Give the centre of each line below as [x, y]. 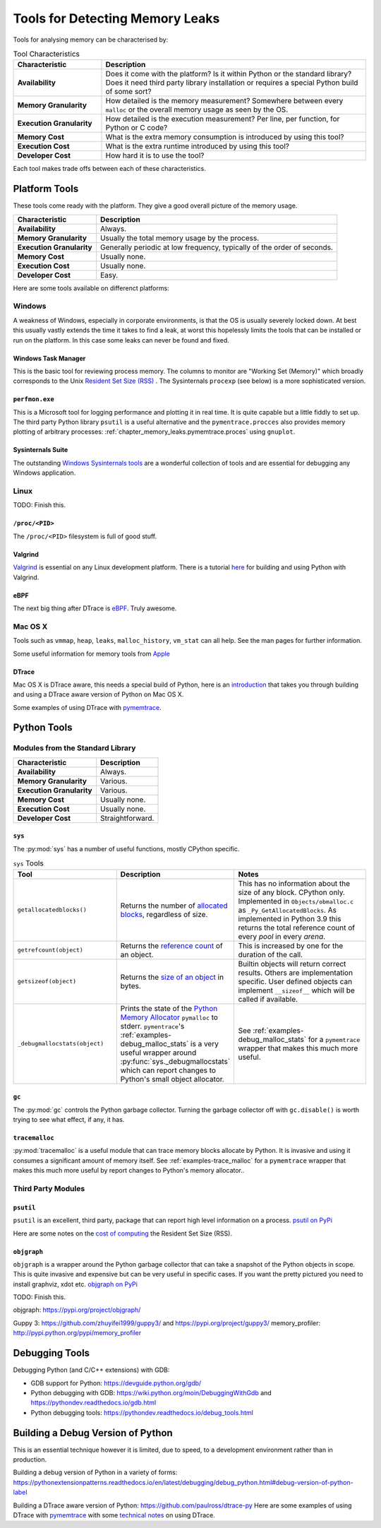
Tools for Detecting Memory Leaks [116, 18]
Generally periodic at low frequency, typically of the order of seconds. [216, 247]
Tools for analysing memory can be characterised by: [91, 40]
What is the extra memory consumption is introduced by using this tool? [225, 137]
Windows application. [44, 473]
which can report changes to [168, 1070]
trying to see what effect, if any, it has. [69, 1119]
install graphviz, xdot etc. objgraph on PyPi [75, 1284]
